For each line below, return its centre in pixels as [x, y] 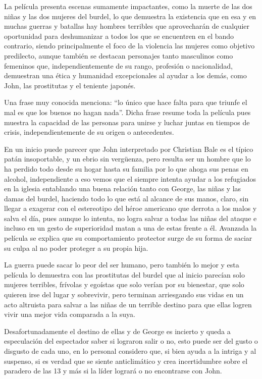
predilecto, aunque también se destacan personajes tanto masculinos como [119, 55]
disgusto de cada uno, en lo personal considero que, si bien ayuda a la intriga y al [130, 351]
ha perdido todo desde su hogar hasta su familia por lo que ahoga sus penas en [126, 168]
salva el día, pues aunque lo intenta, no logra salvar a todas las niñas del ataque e [130, 218]
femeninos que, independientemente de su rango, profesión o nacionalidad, [119, 65]
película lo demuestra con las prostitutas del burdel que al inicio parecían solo [124, 274]
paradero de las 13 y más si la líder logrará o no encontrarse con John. [113, 371]
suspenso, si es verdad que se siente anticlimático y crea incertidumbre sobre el [126, 361]
